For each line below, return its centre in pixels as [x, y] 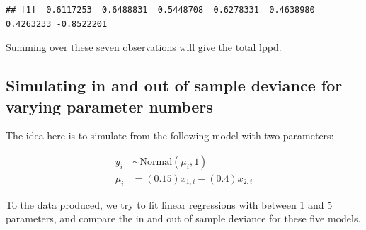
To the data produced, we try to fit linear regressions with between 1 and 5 [169, 204]
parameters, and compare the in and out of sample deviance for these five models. [183, 218]
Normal [156, 162]
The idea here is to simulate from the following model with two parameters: [170, 136]
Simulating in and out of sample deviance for [174, 85]
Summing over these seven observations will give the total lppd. [144, 47]
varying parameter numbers [109, 106]
